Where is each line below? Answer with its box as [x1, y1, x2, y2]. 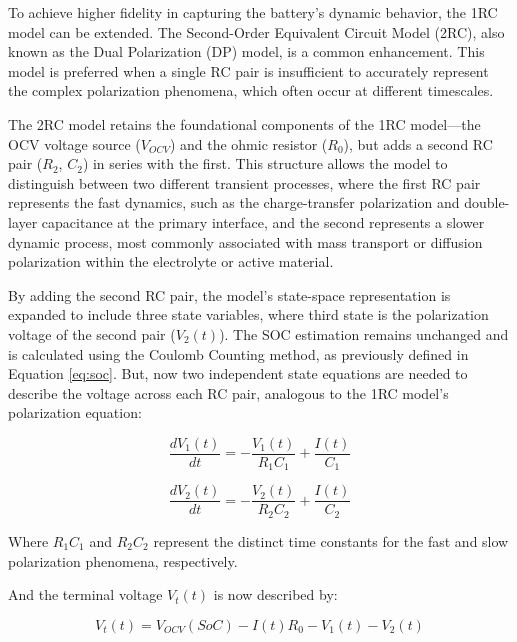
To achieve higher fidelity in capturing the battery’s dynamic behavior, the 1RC [8, 2, 498, 22]
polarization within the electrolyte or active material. [8, 251, 334, 272]
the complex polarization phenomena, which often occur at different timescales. [8, 80, 494, 101]
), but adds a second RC [343, 133, 493, 154]
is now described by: [213, 584, 338, 605]
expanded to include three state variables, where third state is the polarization [8, 304, 489, 325]
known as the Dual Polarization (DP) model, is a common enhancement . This [8, 41, 485, 62]
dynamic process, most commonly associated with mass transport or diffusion [8, 231, 483, 252]
